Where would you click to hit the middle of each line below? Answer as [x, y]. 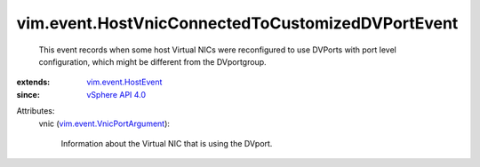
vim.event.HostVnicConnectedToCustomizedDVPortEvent [237, 23]
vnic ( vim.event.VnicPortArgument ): [104, 123]
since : [28, 94]
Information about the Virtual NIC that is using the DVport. [167, 143]
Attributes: [36, 111]
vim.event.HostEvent [124, 82]
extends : [33, 82]
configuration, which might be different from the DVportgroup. [152, 61]
